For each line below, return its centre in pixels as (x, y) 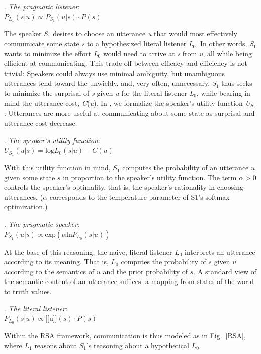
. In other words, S (225, 44)
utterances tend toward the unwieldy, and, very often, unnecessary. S (110, 83)
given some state (30, 177)
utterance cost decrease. (41, 123)
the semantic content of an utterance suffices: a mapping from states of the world (129, 281)
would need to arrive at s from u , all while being (178, 53)
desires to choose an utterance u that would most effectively (145, 33)
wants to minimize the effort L (51, 53)
